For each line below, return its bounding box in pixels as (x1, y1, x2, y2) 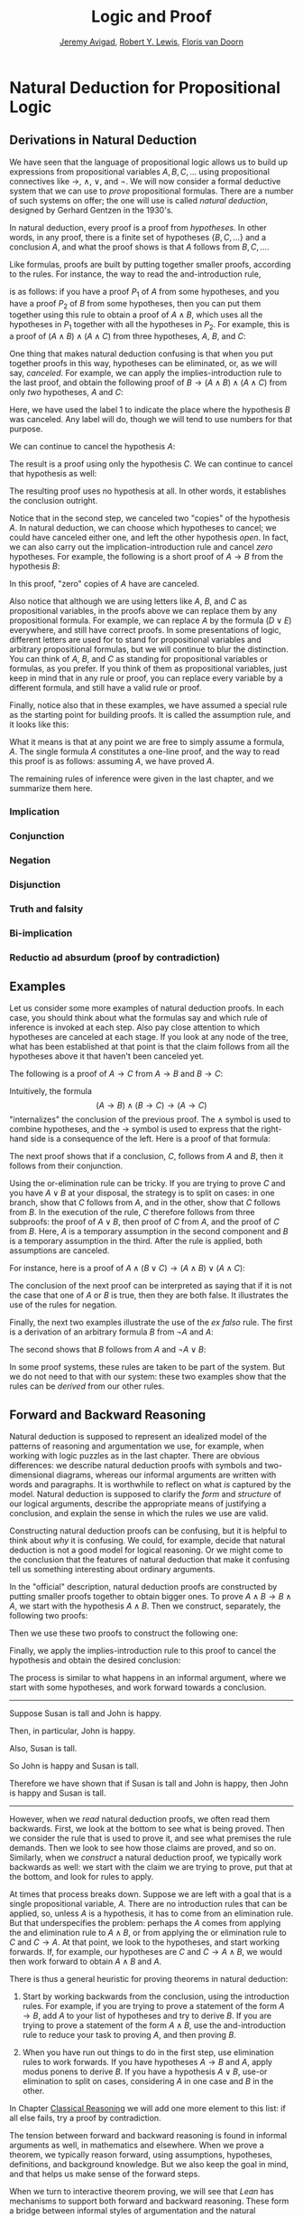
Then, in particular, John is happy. (9, 1725, 136, 1737)
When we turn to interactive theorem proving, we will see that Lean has (9, 2186, 274, 2197)
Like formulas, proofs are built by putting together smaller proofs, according (9, 259, 291, 269)
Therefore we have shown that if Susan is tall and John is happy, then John (9, 1778, 289, 1789)
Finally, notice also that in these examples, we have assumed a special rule (9, 700, 288, 711)
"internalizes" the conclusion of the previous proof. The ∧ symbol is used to (9, 1114, 291, 1125)
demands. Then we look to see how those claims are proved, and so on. (9, 1843, 277, 1854)
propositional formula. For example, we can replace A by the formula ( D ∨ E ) (9, 615, 292, 626)
